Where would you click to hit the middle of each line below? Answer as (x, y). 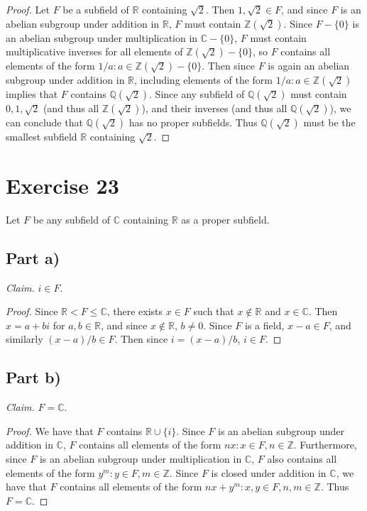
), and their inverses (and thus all (214, 108)
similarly (24, 339)
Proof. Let (28, 9)
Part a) (33, 257)
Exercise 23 (62, 185)
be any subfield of (71, 219)
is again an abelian (309, 66)
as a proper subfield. (225, 219)
